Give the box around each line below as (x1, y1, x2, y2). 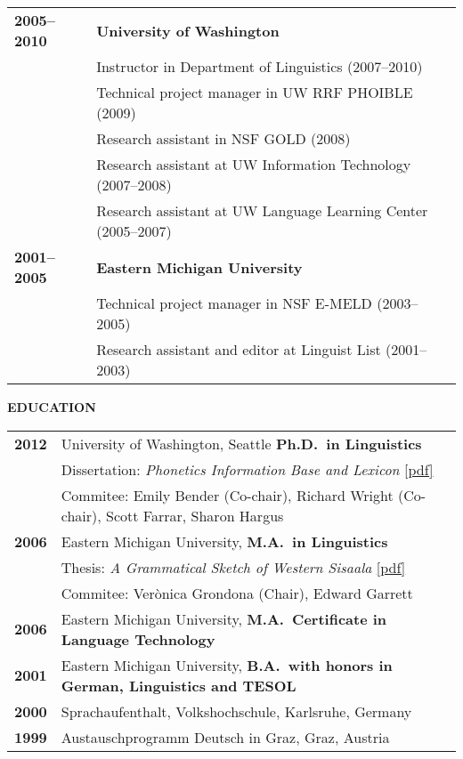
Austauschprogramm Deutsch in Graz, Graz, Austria (61, 726, 390, 747)
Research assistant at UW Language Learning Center (96, 200, 428, 221)
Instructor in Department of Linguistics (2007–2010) (96, 56, 423, 77)
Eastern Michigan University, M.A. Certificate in (61, 608, 387, 629)
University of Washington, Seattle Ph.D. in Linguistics (61, 432, 422, 454)
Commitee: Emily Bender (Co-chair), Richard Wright (61, 484, 394, 505)
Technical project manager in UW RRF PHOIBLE (96, 82, 413, 102)
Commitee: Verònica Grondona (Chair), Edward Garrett (61, 582, 413, 603)
